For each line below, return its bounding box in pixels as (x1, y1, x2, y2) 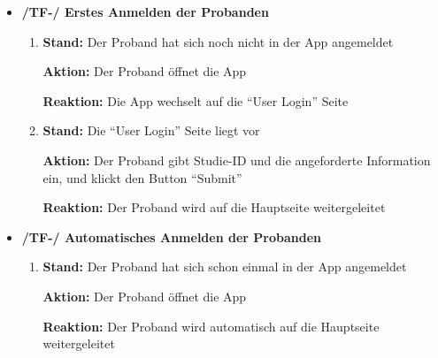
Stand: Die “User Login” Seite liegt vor (42, 121, 260, 140)
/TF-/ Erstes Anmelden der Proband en (21, 3, 269, 20)
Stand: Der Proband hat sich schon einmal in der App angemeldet (42, 257, 407, 276)
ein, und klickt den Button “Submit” (42, 168, 242, 187)
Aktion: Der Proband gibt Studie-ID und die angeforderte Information (42, 150, 431, 169)
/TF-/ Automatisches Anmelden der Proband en (21, 227, 322, 246)
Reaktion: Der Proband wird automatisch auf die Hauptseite (42, 316, 380, 335)
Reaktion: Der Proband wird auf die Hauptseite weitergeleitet (42, 198, 386, 217)
